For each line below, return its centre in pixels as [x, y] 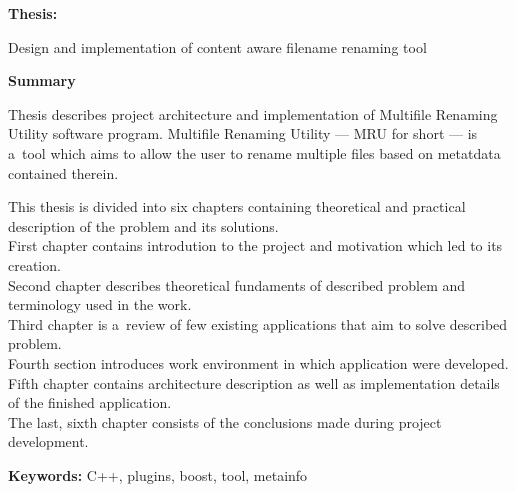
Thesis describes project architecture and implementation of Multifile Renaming [253, 113]
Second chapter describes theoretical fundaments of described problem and [237, 284]
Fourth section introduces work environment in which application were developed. [258, 362]
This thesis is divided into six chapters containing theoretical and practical [237, 206]
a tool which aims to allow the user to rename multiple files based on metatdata [254, 152]
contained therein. [63, 172]
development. [48, 441]
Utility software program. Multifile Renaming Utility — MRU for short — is [243, 133]
